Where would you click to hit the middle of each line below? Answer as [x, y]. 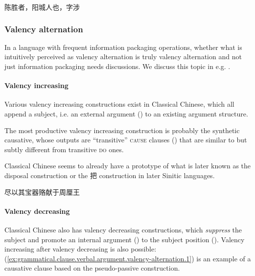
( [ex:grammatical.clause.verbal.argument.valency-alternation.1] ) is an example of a [128, 258]
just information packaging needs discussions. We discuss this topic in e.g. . [117, 66]
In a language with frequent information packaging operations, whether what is [123, 47]
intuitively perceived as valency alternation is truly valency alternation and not [123, 57]
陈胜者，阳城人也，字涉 [42, 7]
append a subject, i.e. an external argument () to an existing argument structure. [126, 113]
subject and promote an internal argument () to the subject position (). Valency [125, 239]
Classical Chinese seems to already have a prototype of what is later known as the [128, 166]
